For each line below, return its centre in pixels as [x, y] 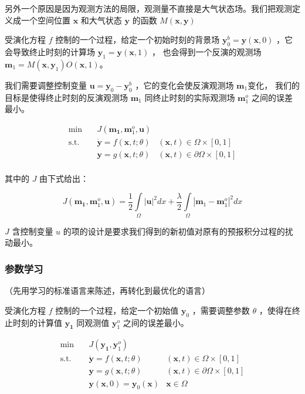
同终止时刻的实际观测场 [190, 97]
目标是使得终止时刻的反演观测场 [66, 97]
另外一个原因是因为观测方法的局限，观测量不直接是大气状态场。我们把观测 [148, 8]
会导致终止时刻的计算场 [50, 51]
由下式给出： [64, 178]
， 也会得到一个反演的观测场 [206, 51]
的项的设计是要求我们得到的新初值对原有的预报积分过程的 [174, 231]
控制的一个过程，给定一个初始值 [117, 310]
